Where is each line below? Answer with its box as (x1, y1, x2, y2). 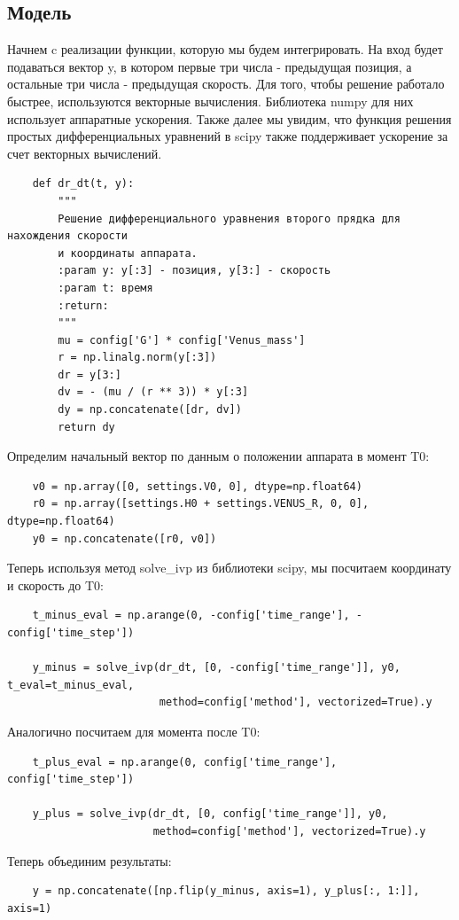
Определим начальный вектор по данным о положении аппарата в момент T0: (7, 447, 430, 465)
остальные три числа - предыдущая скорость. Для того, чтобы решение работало (7, 74, 445, 93)
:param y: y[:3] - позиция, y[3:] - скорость (58, 264, 331, 277)
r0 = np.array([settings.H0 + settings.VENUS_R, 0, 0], (32, 497, 370, 511)
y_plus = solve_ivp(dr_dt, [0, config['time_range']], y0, (32, 807, 388, 821)
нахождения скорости (7, 230, 128, 243)
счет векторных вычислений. (7, 144, 162, 162)
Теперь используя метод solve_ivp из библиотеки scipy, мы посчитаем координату (7, 558, 452, 577)
